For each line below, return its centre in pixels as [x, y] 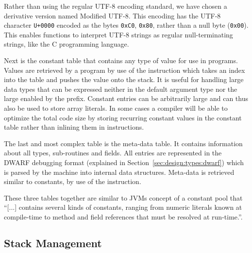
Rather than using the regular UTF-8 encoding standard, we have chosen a [116, 6]
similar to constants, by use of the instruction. [73, 181]
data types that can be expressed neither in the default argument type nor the [121, 89]
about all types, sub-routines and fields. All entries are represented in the [113, 153]
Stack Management [53, 243]
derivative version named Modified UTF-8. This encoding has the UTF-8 [112, 15]
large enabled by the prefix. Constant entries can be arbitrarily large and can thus [126, 98]
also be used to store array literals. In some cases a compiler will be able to [116, 108]
